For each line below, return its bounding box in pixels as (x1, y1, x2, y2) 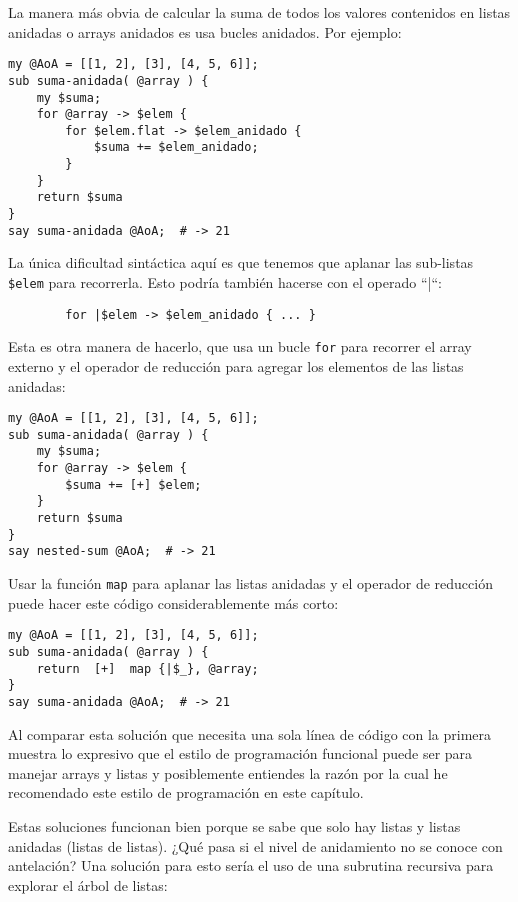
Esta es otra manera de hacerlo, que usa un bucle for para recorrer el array (8, 336, 472, 357)
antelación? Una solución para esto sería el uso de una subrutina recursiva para (8, 855, 494, 876)
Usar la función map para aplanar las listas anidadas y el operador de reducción (8, 573, 493, 594)
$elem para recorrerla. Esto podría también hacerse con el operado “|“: (8, 272, 442, 292)
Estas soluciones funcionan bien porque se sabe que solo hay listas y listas (8, 815, 461, 836)
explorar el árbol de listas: (8, 874, 168, 895)
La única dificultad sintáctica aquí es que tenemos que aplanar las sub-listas (8, 252, 474, 273)
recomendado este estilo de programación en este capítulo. (8, 782, 364, 803)
